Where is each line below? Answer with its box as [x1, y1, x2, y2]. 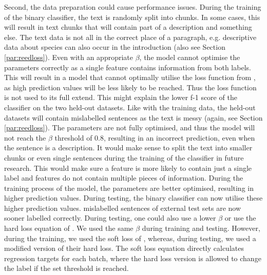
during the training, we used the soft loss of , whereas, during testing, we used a [4, 232, 256, 243]
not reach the [4, 132, 46, 143]
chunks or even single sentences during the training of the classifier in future [4, 152, 244, 163]
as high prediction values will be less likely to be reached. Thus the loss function [4, 82, 257, 92]
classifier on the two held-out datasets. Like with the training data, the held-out [4, 102, 256, 112]
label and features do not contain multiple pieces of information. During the [4, 172, 243, 183]
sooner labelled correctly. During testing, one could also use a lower [4, 212, 216, 223]
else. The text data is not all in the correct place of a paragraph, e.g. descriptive [4, 31, 257, 42]
